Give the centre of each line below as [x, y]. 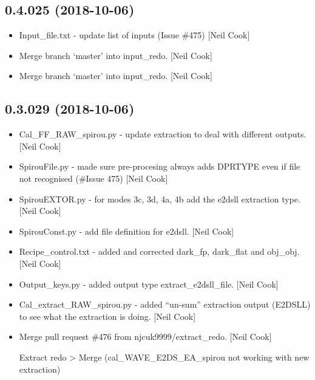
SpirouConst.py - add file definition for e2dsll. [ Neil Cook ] [127, 231]
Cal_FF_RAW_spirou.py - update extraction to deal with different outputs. [163, 134]
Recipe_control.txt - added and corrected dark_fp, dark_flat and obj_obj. [159, 251]
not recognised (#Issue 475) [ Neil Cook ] [93, 178]
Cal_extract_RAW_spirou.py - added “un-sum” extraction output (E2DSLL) [165, 304]
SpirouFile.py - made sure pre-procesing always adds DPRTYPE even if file [160, 166]
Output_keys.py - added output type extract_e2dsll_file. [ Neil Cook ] [149, 284]
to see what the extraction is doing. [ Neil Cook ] [107, 316]
